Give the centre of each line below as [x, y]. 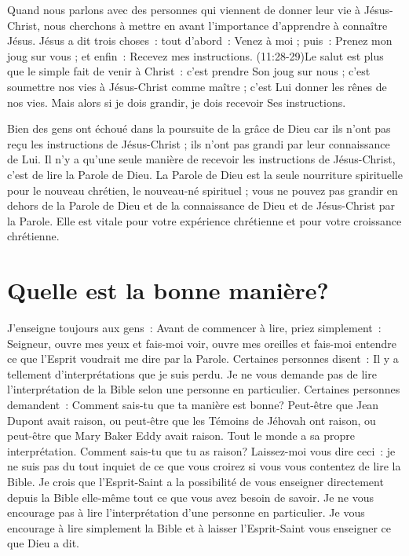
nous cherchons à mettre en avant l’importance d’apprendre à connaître [215, 25]
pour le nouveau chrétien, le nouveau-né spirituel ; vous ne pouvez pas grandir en [203, 190]
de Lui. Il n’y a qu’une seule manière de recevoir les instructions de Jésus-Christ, [201, 159]
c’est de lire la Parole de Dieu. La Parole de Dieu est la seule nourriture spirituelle [205, 174]
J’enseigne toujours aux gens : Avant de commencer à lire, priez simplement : [194, 328]
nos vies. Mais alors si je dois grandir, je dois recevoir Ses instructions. [177, 102]
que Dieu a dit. [43, 543]
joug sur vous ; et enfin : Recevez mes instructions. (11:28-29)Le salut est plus [195, 55]
